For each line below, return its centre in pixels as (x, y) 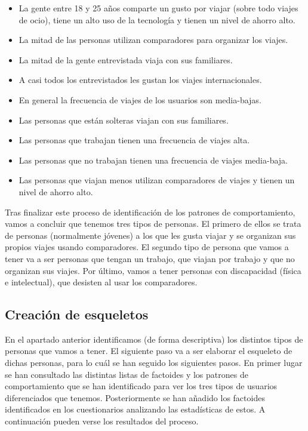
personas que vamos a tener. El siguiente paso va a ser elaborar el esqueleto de (149, 351)
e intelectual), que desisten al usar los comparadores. (101, 282)
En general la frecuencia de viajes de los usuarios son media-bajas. (140, 99)
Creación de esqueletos (77, 314)
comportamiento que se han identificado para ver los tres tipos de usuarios (141, 386)
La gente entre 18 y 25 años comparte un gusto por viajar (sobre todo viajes (158, 8)
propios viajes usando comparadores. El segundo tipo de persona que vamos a (147, 247)
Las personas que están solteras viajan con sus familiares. (124, 120)
